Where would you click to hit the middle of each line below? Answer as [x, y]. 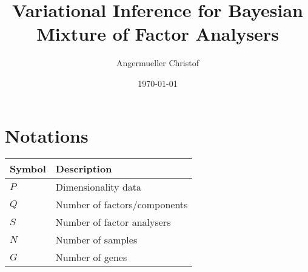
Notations [47, 135]
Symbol [28, 169]
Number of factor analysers [113, 222]
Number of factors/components [122, 205]
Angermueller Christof [158, 63]
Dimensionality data [99, 187]
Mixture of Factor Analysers [158, 34]
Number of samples [96, 240]
